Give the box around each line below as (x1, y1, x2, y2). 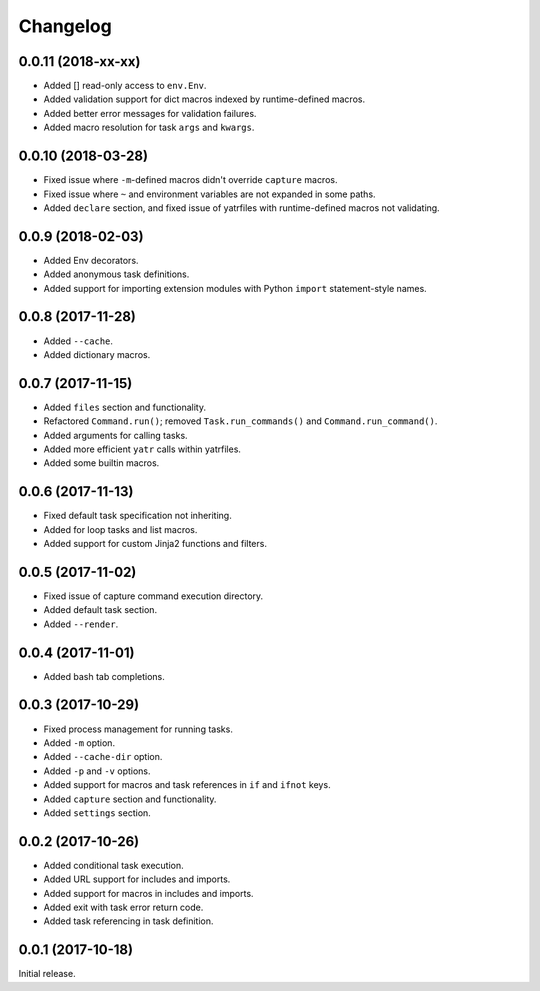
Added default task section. (43, 604, 158, 616)
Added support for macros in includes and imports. (43, 887, 254, 899)
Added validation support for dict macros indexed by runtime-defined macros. (43, 93, 365, 105)
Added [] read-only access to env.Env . (43, 80, 207, 92)
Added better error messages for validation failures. (43, 107, 257, 119)
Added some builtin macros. (43, 457, 160, 469)
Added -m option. (43, 736, 115, 749)
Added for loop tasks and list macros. (43, 523, 198, 535)
